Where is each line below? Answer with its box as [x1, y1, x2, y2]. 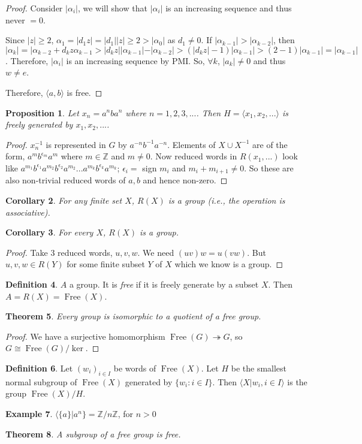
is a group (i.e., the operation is [168, 194, 285, 206]
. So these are [244, 161, 294, 174]
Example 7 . [5, 407, 53, 419]
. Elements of [167, 138, 216, 150]
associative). [5, 206, 50, 218]
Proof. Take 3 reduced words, [5, 246, 113, 258]
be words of [113, 361, 156, 374]
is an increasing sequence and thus [165, 2, 292, 14]
